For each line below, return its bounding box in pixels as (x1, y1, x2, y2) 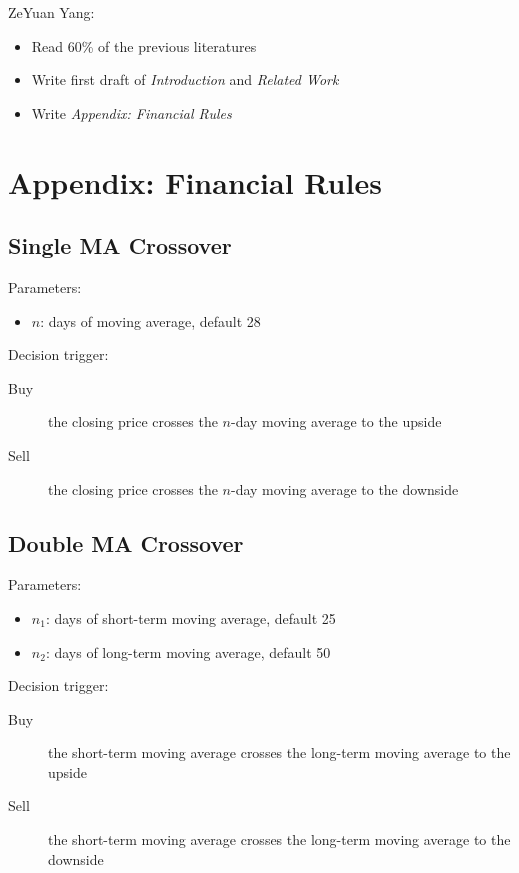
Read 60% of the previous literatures (31, 35, 257, 56)
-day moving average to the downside (230, 478, 459, 499)
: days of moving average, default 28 (40, 310, 261, 331)
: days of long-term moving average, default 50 (45, 641, 331, 662)
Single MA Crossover (8, 230, 232, 261)
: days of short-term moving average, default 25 (45, 607, 336, 628)
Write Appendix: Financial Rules (31, 102, 232, 123)
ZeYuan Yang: (8, 2, 95, 22)
